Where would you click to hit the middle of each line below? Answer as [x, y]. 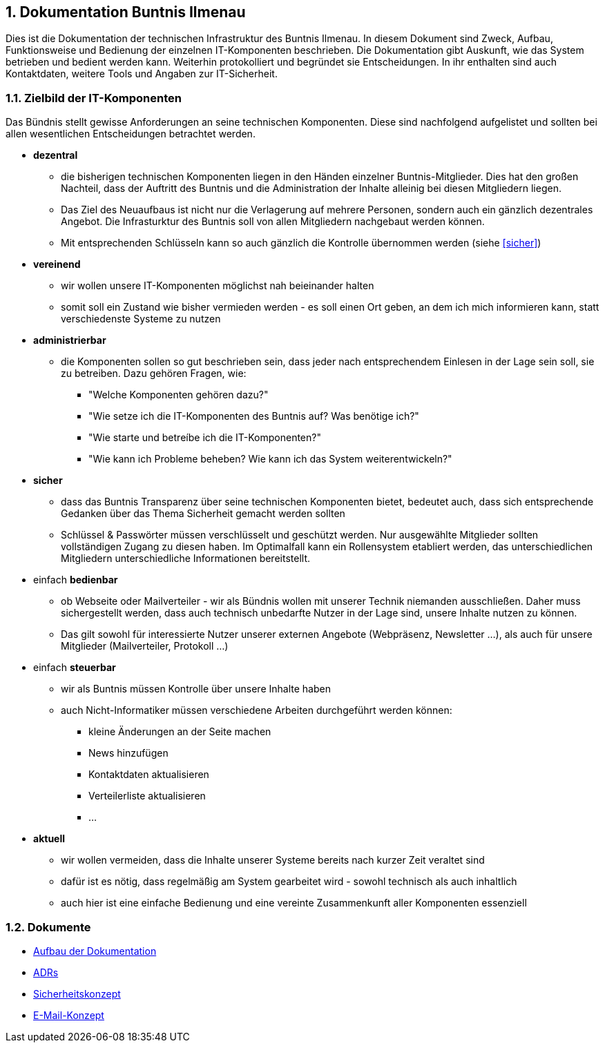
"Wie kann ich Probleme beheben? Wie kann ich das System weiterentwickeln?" [270, 459]
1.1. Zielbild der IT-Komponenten [94, 98]
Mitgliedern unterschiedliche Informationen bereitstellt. [185, 559]
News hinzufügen [128, 753]
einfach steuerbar [75, 668]
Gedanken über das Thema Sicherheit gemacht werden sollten [203, 514]
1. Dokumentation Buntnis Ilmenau [126, 12]
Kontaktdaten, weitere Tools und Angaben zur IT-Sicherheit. [142, 74]
